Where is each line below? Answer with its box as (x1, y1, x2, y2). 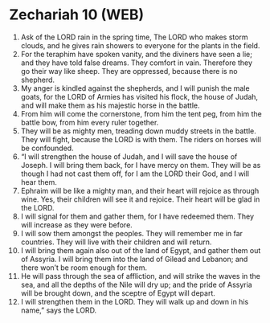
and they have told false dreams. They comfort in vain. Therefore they (20, 58, 252, 67)
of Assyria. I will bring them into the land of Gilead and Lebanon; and (20, 254, 248, 264)
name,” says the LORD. (20, 305, 97, 315)
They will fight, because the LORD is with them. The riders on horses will (20, 134, 262, 144)
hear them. (20, 177, 57, 186)
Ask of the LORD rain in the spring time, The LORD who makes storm (20, 32, 248, 42)
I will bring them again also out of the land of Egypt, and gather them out (20, 245, 261, 255)
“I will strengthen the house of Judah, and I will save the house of (20, 151, 238, 161)
